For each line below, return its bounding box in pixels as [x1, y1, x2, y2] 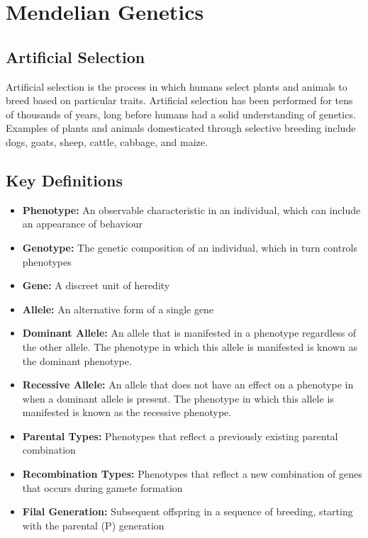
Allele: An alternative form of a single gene [22, 301, 214, 316]
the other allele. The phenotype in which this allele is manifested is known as [22, 339, 357, 354]
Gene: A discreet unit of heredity [22, 278, 170, 293]
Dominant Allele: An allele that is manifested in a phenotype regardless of [22, 325, 357, 340]
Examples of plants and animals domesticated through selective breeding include [6, 121, 356, 135]
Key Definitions [6, 169, 123, 191]
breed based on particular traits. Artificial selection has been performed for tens [6, 93, 353, 108]
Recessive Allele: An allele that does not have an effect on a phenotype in [22, 377, 354, 392]
